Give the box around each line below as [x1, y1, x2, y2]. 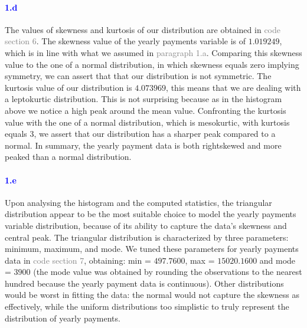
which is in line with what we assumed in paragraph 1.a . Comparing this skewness [5, 46, 302, 58]
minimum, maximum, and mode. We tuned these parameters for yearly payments [5, 242, 299, 255]
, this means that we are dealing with [166, 81, 301, 93]
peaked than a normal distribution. [5, 150, 132, 163]
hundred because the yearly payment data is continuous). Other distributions [5, 277, 284, 289]
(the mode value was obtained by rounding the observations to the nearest [33, 265, 302, 278]
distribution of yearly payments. [5, 311, 120, 324]
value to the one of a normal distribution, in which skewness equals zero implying [5, 58, 299, 70]
